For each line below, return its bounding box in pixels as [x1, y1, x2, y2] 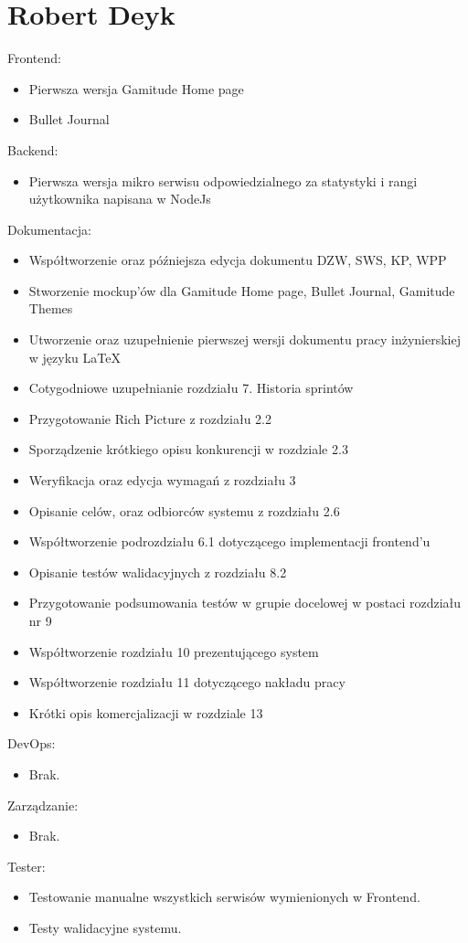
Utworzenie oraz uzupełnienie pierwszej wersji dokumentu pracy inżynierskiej [28, 330, 462, 349]
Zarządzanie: [7, 795, 79, 814]
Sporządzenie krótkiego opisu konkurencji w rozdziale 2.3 [28, 440, 348, 459]
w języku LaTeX [28, 347, 121, 366]
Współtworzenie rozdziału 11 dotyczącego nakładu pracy [28, 673, 346, 692]
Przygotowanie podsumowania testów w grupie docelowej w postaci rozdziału [28, 593, 462, 612]
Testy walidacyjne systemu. [28, 917, 182, 937]
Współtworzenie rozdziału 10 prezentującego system [28, 641, 319, 661]
